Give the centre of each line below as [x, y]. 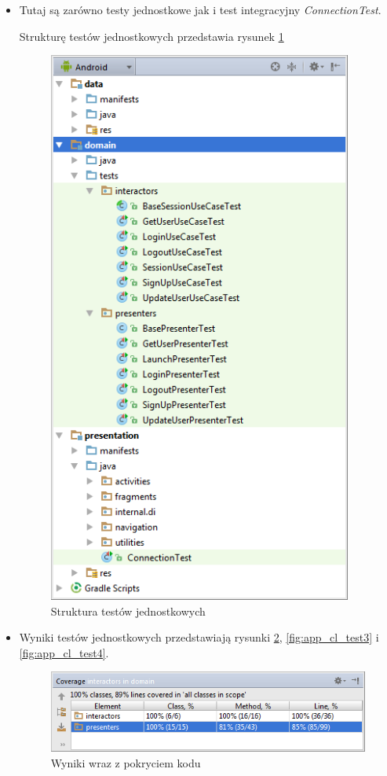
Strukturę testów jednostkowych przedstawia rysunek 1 [152, 36]
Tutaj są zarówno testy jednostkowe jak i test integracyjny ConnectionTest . [200, 9]
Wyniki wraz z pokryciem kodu [126, 763]
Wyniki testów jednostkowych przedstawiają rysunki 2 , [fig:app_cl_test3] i [199, 637]
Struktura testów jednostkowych [128, 611]
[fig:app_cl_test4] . [64, 652]
